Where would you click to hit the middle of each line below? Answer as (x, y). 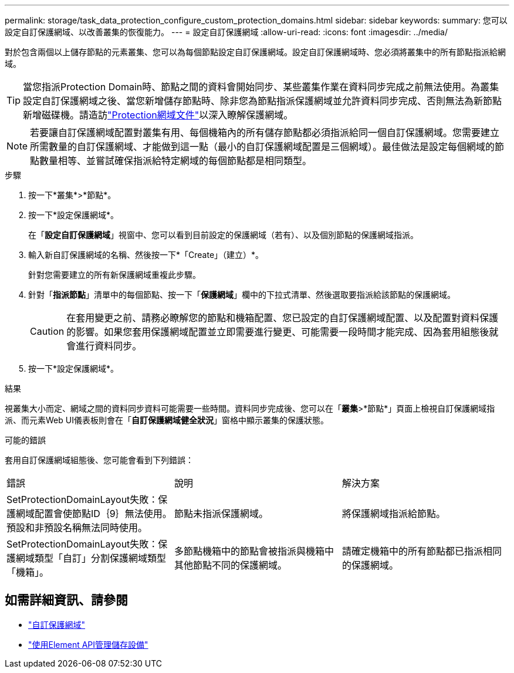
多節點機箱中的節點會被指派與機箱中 (254, 551)
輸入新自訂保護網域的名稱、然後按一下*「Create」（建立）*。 (146, 255)
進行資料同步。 (109, 346)
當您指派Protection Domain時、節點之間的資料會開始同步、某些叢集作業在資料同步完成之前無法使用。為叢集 (261, 87)
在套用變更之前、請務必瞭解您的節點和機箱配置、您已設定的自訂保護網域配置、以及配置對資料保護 (283, 318)
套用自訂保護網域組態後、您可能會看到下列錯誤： (99, 460)
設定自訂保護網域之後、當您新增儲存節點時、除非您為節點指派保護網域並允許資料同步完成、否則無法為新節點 (263, 101)
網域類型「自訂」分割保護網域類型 (91, 558)
